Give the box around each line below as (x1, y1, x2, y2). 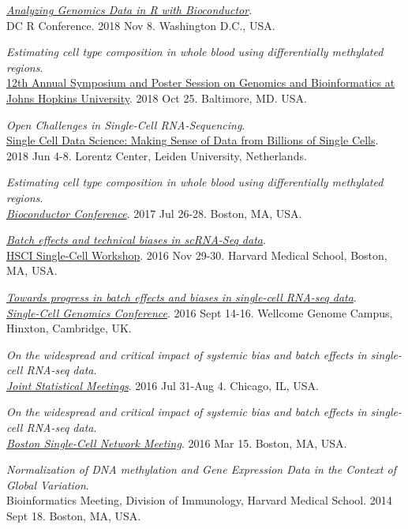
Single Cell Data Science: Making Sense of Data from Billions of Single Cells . (6, 132, 379, 148)
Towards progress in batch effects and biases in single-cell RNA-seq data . (6, 288, 357, 305)
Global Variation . (6, 476, 89, 493)
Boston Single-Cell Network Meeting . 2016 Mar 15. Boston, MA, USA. (6, 434, 347, 451)
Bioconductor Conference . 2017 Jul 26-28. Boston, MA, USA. (6, 204, 302, 221)
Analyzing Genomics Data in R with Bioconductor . (6, 2, 253, 17)
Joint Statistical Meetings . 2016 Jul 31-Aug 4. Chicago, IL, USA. (6, 377, 319, 393)
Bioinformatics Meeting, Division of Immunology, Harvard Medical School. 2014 (6, 492, 392, 508)
